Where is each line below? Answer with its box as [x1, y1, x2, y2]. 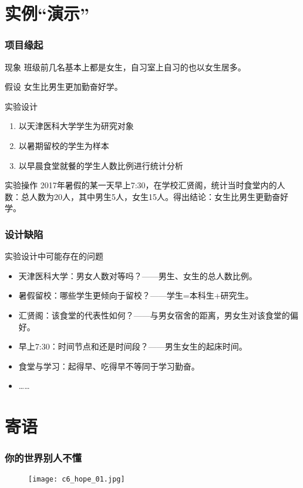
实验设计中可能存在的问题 [5, 250, 103, 262]
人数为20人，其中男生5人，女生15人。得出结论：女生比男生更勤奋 [29, 190, 280, 202]
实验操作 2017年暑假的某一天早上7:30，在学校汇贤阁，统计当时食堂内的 [5, 179, 277, 191]
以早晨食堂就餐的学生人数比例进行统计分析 [18, 159, 183, 171]
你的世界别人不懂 [5, 450, 82, 465]
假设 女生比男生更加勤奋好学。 [5, 80, 123, 93]
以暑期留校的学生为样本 [18, 139, 109, 151]
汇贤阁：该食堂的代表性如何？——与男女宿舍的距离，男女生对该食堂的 [18, 309, 290, 321]
